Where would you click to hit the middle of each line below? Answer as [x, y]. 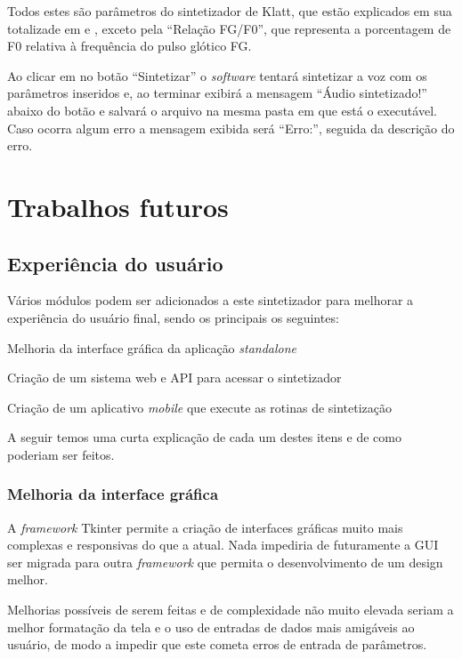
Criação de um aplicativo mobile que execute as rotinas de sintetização [200, 407]
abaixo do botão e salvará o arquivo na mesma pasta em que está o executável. [222, 110]
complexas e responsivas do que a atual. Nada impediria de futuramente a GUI [223, 545]
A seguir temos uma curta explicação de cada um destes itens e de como [204, 437]
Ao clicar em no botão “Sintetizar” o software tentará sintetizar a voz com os [217, 75]
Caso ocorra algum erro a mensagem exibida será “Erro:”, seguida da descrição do [231, 128]
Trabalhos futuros [118, 206]
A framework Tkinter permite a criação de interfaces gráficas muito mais [205, 527]
